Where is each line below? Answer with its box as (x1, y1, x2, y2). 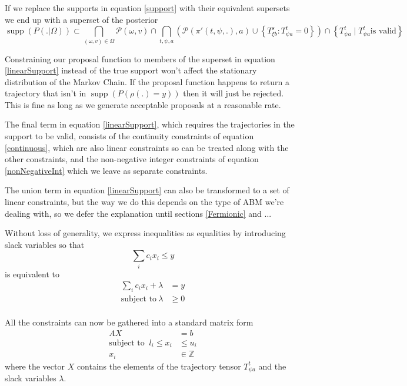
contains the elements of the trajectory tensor (76, 360, 241, 372)
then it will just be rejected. (183, 87, 284, 99)
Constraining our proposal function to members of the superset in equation (5, 52, 275, 65)
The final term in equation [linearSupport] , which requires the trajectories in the (5, 118, 295, 130)
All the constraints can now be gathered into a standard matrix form (5, 316, 253, 328)
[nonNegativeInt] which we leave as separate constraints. (5, 164, 208, 176)
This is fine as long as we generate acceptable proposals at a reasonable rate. (5, 98, 281, 110)
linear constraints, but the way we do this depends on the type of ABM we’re (5, 196, 284, 208)
